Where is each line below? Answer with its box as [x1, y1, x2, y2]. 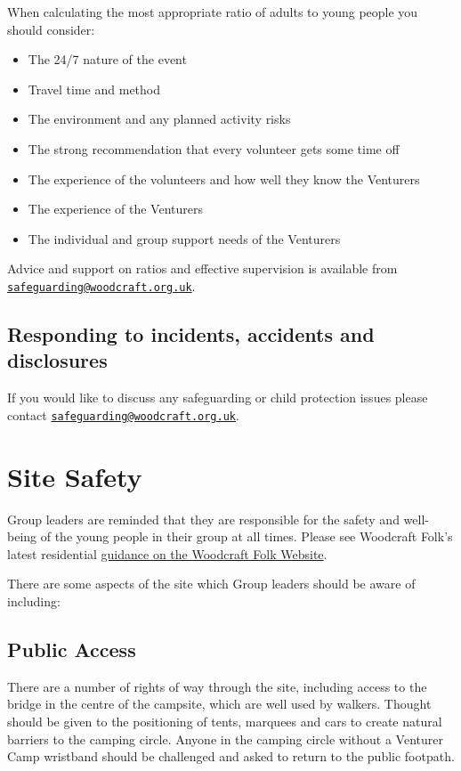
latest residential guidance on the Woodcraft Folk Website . [7, 544, 328, 563]
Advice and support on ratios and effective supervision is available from [7, 259, 398, 278]
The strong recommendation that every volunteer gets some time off [28, 139, 400, 158]
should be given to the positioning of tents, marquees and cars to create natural [7, 711, 442, 730]
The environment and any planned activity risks [28, 110, 291, 128]
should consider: [7, 20, 95, 38]
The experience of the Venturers [28, 199, 203, 218]
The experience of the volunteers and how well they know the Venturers [28, 169, 420, 188]
